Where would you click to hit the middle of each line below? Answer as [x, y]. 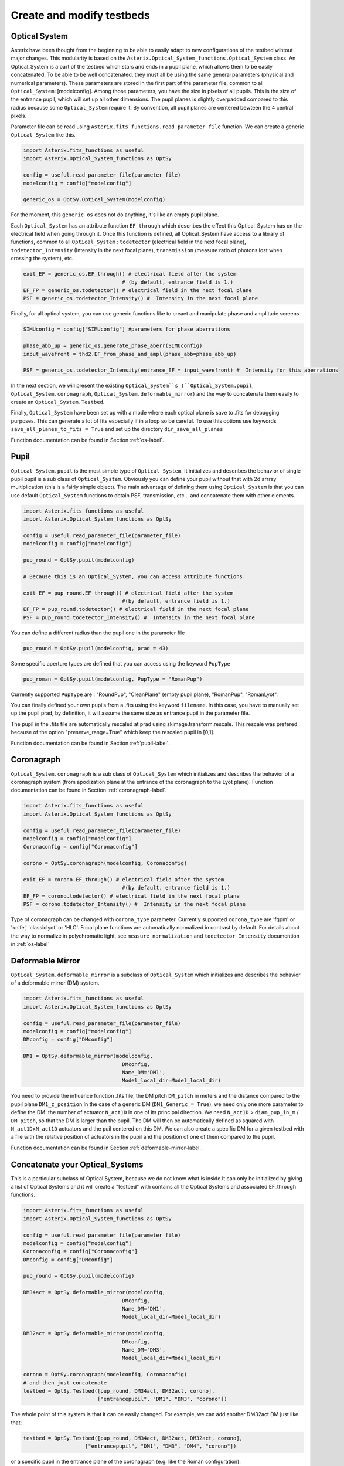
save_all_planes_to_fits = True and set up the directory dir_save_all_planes [117, 429]
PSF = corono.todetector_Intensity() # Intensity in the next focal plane [134, 904]
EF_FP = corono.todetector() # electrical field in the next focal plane [131, 896]
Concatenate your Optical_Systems [77, 1164]
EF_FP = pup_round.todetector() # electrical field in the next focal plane [136, 609]
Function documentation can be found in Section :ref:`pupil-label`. [90, 743]
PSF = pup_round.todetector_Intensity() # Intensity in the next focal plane [139, 617]
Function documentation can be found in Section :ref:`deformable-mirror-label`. [107, 1148]
